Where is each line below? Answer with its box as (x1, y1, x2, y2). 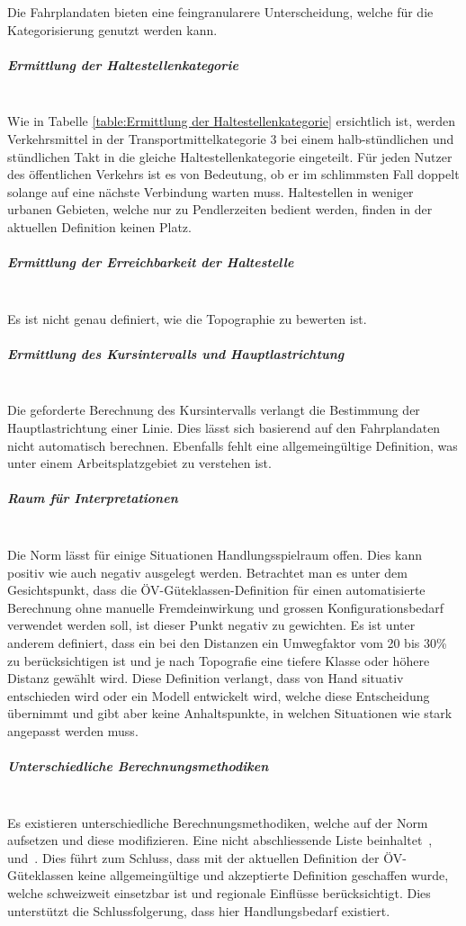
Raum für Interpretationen (7, 489, 178, 508)
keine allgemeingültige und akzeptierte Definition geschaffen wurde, (77, 866, 449, 885)
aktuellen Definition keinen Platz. (7, 217, 192, 236)
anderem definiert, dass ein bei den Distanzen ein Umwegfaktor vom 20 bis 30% (7, 633, 447, 652)
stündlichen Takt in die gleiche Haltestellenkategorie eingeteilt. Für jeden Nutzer (7, 147, 453, 166)
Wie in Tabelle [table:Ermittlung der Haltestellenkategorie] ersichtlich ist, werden (7, 112, 456, 130)
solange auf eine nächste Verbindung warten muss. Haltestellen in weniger (7, 182, 414, 201)
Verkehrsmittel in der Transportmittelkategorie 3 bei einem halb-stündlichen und (7, 129, 454, 148)
